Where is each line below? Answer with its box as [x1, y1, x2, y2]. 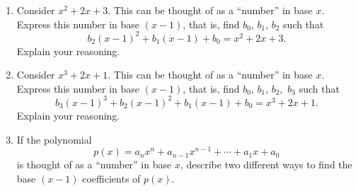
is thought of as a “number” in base [16, 157, 172, 172]
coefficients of [82, 170, 141, 185]
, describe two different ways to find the [180, 157, 352, 172]
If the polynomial [16, 132, 92, 146]
